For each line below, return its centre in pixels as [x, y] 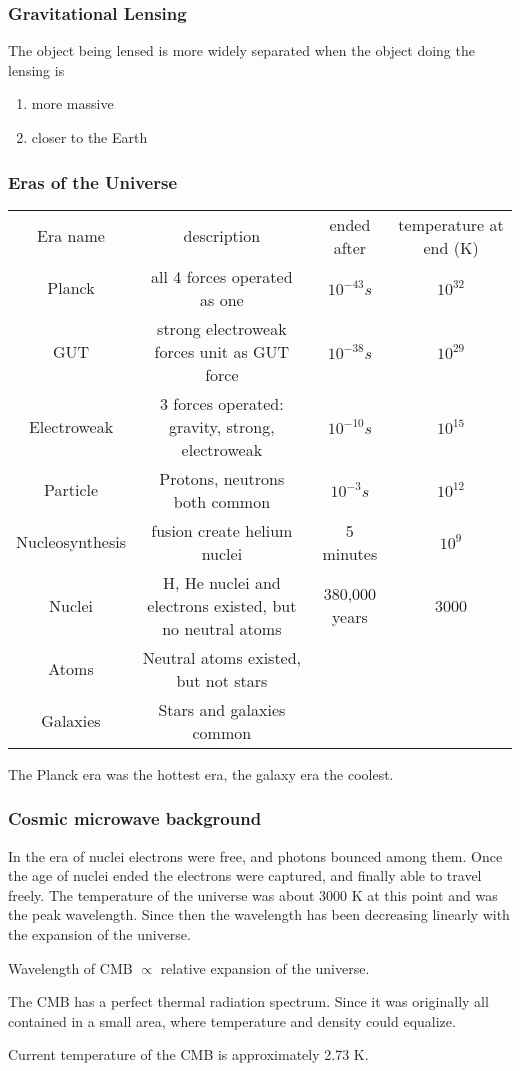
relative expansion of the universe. [265, 967]
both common [222, 501]
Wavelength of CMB [70, 967]
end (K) [451, 247]
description [222, 236]
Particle [71, 490]
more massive [72, 103]
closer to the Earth [89, 137]
